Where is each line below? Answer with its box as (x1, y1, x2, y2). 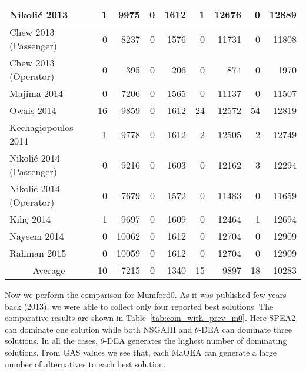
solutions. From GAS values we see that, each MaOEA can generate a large (5, 346, 277, 358)
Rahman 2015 (9, 246, 66, 260)
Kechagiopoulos (9, 120, 74, 134)
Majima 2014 (9, 86, 64, 100)
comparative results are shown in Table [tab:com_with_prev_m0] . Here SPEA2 (5, 311, 295, 324)
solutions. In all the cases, (5, 334, 98, 347)
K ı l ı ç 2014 (9, 212, 51, 226)
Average (32, 263, 65, 277)
